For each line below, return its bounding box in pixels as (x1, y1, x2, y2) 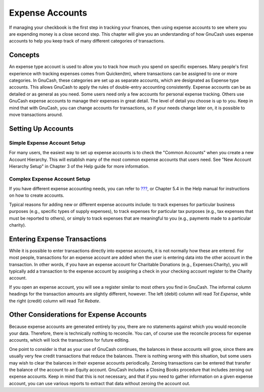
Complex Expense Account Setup (9, 175, 90, 182)
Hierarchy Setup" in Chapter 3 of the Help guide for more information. (9, 163, 150, 169)
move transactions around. (9, 112, 63, 117)
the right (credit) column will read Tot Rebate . (9, 298, 101, 303)
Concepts (9, 51, 40, 59)
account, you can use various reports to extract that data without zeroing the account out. (9, 380, 191, 386)
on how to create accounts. (9, 192, 65, 198)
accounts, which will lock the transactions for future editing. (9, 337, 130, 343)
